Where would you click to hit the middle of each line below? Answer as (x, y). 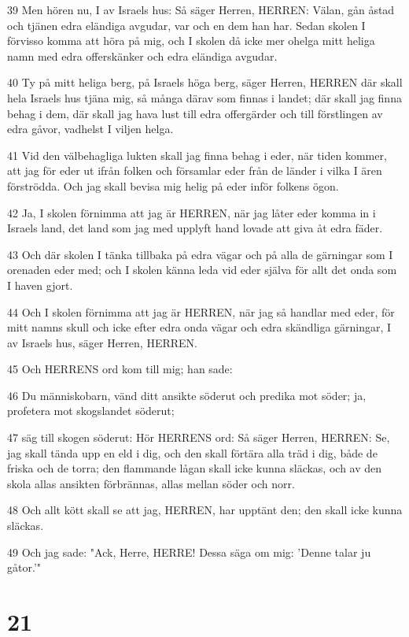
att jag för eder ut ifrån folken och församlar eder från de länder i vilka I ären (195, 170)
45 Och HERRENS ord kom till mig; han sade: (120, 369)
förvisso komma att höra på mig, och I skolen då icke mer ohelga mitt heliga (191, 41)
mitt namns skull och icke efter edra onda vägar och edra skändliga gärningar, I (199, 327)
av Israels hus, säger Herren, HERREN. (102, 342)
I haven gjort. (40, 285)
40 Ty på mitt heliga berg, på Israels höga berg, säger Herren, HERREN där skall (205, 82)
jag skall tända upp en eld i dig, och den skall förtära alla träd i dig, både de (192, 452)
